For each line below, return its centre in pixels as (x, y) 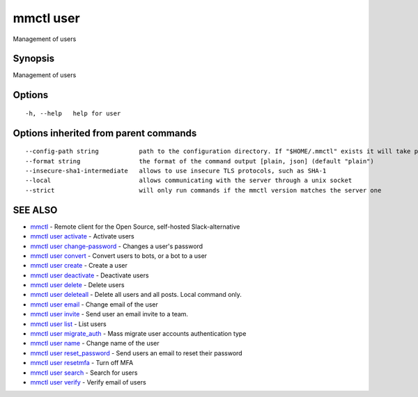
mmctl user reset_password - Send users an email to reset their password (137, 353)
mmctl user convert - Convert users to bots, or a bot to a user (119, 256)
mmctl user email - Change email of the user (94, 304)
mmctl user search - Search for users (84, 373)
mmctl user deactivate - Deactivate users (90, 275)
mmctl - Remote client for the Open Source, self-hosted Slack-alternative (135, 227)
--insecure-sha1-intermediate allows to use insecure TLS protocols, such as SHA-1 (176, 171)
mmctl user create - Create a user (79, 266)
